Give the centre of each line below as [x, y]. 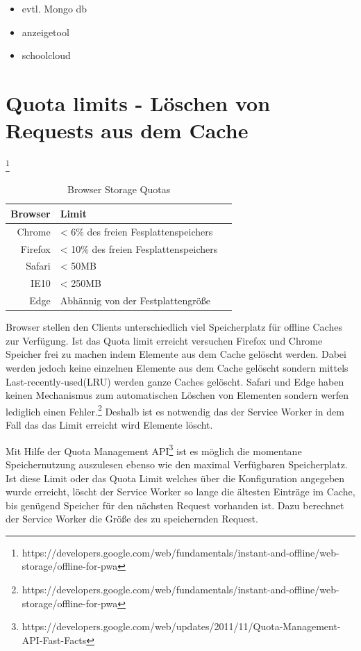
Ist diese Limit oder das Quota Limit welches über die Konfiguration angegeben [175, 478]
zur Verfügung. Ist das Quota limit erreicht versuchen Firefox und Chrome [164, 340]
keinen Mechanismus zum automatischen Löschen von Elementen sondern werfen [177, 395]
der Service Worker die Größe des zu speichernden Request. [132, 519]
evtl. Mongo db [54, 8]
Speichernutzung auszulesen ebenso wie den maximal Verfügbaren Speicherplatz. [177, 464]
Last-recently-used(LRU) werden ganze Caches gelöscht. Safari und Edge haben [175, 381]
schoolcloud [46, 55]
